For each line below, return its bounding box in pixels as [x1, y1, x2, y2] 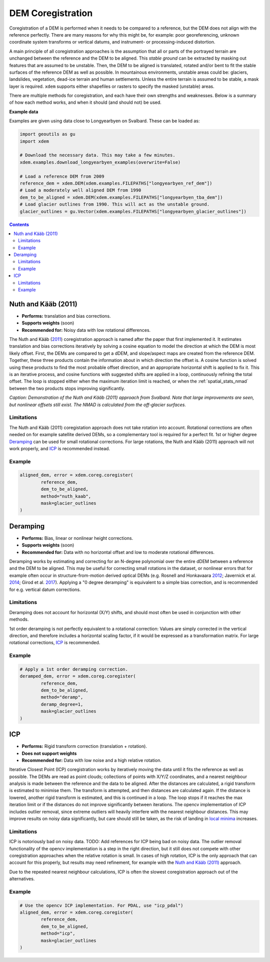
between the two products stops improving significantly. [9, 385, 125, 391]
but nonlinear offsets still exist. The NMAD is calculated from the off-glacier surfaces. [9, 402, 186, 408]
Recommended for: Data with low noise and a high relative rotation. [21, 757, 162, 763]
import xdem [19, 138, 49, 144]
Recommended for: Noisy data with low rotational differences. [21, 327, 151, 333]
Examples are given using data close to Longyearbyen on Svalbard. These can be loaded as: [9, 118, 200, 124]
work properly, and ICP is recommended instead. [9, 445, 110, 451]
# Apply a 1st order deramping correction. [19, 666, 128, 672]
